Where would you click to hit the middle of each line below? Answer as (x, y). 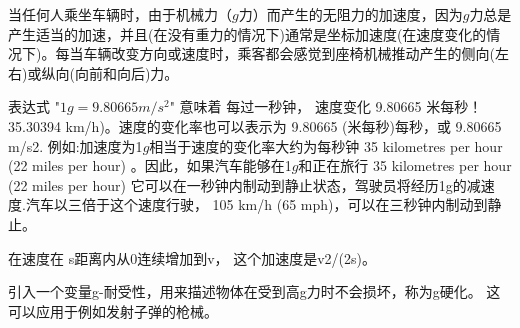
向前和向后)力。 (126, 72)
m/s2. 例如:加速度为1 (75, 145)
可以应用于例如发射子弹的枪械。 (113, 310)
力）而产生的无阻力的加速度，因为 (350, 14)
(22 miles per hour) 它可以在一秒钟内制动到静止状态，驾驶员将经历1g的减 (244, 184)
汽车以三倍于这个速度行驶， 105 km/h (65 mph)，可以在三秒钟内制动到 (256, 204)
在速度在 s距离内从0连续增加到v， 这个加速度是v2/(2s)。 (192, 257)
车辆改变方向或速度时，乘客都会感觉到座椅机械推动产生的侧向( (289, 53)
